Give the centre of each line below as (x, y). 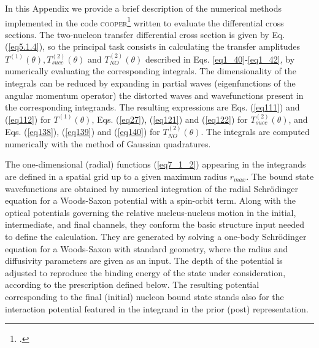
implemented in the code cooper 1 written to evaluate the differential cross (144, 21)
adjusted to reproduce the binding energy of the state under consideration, (145, 272)
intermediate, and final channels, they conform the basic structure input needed (155, 224)
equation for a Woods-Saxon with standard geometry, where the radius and (147, 248)
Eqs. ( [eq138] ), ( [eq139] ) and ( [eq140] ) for (83, 132)
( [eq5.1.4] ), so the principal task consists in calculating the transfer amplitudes (152, 46)
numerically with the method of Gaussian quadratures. (108, 143)
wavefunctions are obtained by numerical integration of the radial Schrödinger (152, 188)
